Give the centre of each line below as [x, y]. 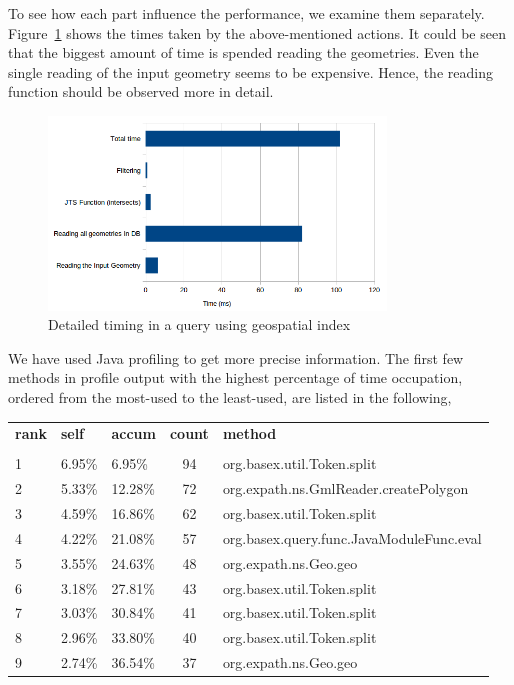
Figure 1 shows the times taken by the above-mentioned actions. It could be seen [257, 32]
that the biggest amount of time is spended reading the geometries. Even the [243, 52]
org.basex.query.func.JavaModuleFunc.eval [352, 537]
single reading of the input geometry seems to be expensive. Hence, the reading [250, 71]
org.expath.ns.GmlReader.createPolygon [345, 488]
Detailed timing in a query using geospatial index [199, 324]
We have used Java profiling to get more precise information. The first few [236, 357]
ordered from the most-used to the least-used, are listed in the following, [230, 396]
